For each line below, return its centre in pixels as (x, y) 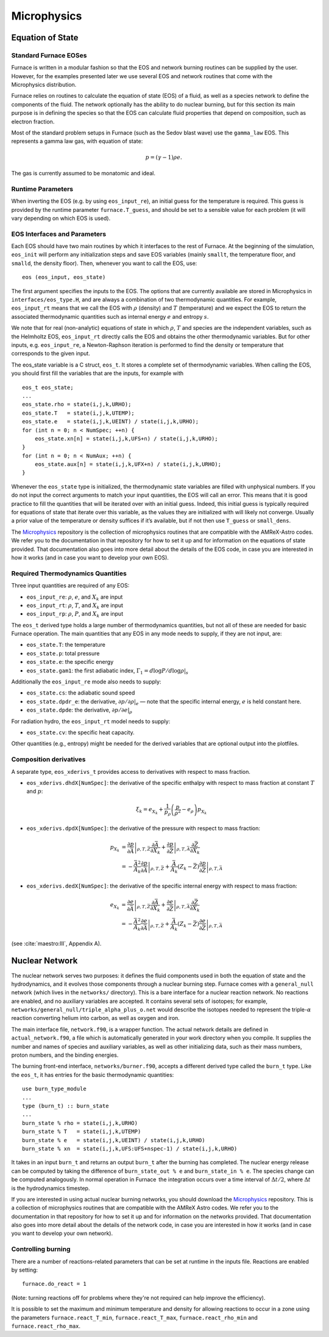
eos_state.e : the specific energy (70, 662)
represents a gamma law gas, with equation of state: (77, 141)
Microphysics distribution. (44, 85)
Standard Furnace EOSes (49, 55)
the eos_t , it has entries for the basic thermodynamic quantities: (93, 1074)
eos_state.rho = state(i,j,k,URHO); (77, 404)
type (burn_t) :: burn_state (65, 1106)
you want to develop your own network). (62, 1233)
